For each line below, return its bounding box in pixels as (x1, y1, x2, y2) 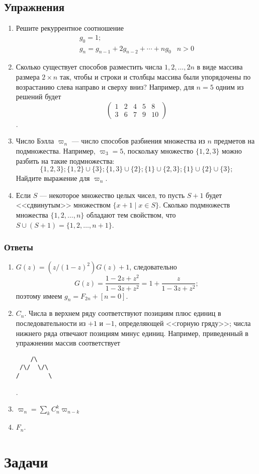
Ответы (4, 241, 33, 253)
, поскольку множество (123, 146, 194, 156)
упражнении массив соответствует (16, 337, 120, 348)
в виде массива (197, 61, 243, 72)
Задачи (4, 451, 48, 471)
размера (16, 72, 40, 82)
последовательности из (16, 317, 86, 328)
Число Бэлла (16, 136, 54, 146)
